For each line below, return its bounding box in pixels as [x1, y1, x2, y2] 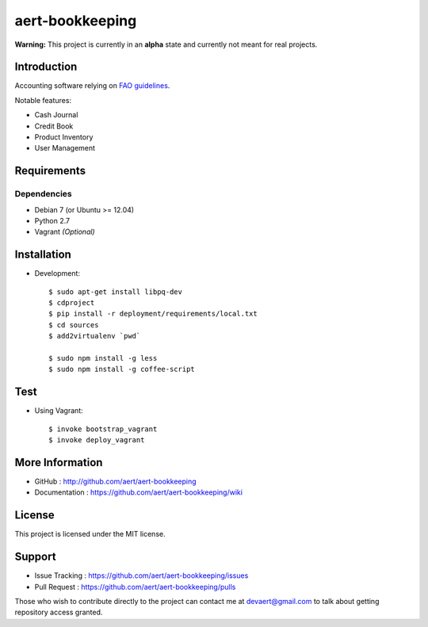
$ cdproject [48, 298, 95, 308]
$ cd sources [48, 320, 99, 329]
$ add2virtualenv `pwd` [48, 331, 141, 341]
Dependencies [14, 189, 73, 200]
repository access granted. [14, 607, 103, 617]
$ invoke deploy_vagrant [48, 436, 145, 445]
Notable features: [14, 95, 71, 105]
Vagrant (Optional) [34, 227, 95, 237]
